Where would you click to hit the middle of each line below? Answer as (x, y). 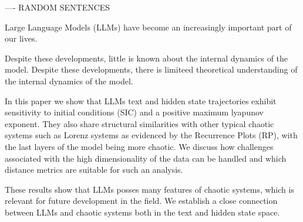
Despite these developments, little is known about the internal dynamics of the (147, 58)
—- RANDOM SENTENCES (58, 7)
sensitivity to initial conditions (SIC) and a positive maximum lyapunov (134, 112)
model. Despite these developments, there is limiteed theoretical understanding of (151, 69)
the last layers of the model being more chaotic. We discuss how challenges (139, 146)
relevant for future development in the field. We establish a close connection (141, 201)
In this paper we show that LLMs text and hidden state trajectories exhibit (141, 100)
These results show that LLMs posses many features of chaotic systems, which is (149, 189)
